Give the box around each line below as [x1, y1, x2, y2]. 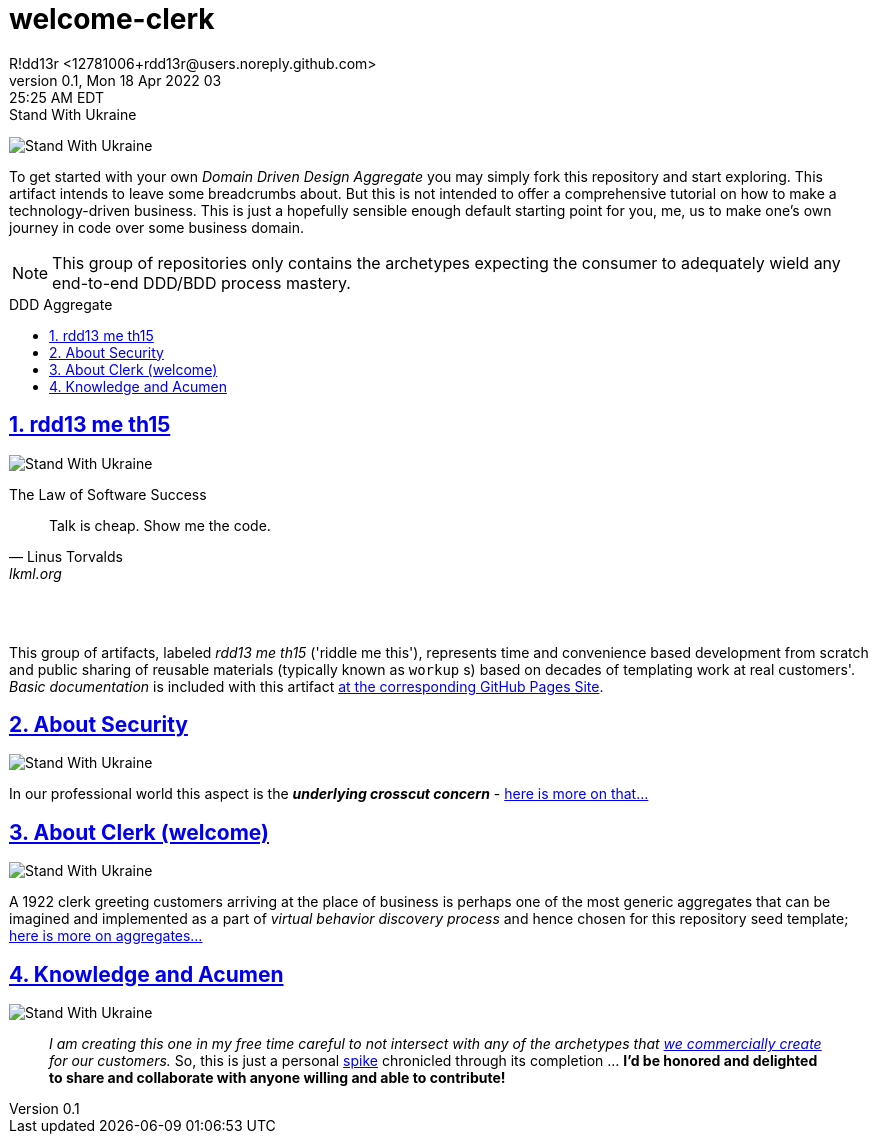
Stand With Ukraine [9, 105, 137, 123]
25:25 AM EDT [9, 88, 105, 106]
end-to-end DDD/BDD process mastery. [52, 272, 351, 293]
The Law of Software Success [9, 485, 207, 503]
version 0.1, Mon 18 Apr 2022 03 [9, 71, 222, 89]
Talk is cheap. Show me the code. [49, 516, 271, 534]
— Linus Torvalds [9, 547, 123, 565]
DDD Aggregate [9, 295, 113, 313]
